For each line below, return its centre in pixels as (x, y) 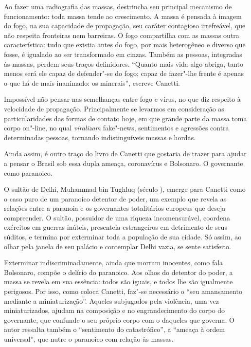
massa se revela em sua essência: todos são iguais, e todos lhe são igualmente (118, 282)
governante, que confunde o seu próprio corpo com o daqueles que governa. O (119, 320)
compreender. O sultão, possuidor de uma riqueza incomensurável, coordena (117, 217)
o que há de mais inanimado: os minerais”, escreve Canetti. (92, 82)
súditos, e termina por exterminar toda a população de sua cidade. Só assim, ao (123, 237)
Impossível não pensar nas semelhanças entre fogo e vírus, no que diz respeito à (122, 99)
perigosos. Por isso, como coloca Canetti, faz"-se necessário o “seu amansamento (123, 291)
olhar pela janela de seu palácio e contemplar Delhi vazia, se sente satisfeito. (117, 246)
